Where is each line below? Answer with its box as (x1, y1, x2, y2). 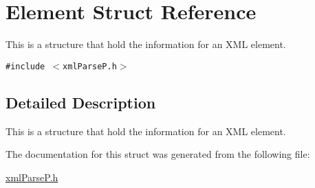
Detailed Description (6, 91, 156, 113)
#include (6, 61, 45, 71)
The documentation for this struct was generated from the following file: (6, 147, 310, 161)
